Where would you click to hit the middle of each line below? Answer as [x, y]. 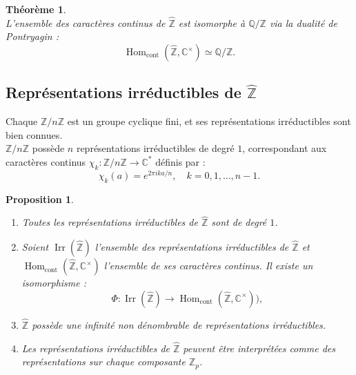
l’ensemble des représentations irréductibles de [192, 247]
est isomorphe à [212, 22]
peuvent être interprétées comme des [259, 348]
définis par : [180, 161]
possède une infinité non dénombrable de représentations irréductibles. [179, 324]
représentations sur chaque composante [103, 362]
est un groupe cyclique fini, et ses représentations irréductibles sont [209, 121]
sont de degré [239, 222]
